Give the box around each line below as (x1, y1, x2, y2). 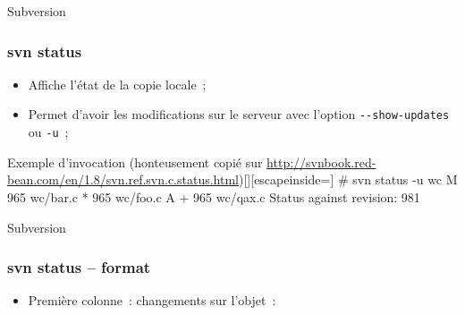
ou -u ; (28, 123, 69, 141)
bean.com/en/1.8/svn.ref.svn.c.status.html (7, 170, 239, 189)
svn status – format (7, 256, 151, 278)
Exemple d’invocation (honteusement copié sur (7, 152, 263, 171)
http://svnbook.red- (266, 152, 376, 171)
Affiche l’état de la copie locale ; (28, 74, 207, 93)
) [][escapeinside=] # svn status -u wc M (239, 170, 458, 189)
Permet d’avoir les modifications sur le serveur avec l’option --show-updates (28, 105, 450, 123)
